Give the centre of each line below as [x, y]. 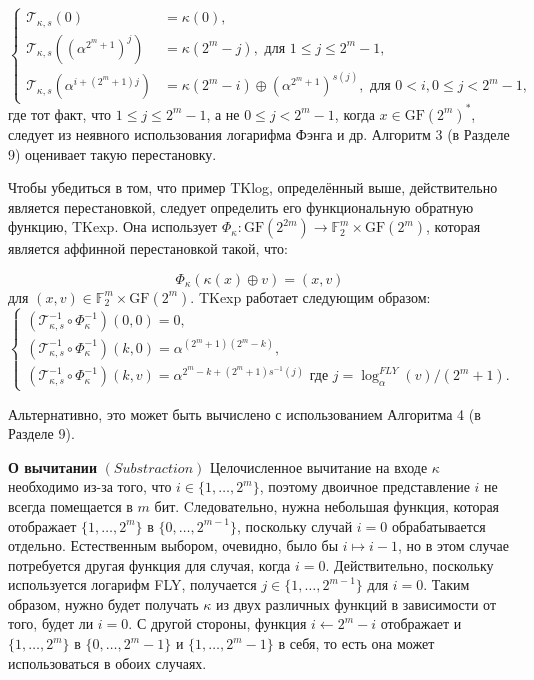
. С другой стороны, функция [217, 623]
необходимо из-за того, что [90, 486]
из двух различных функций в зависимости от [356, 603]
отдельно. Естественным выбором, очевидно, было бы [173, 545]
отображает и [421, 623]
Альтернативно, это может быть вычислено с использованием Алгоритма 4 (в [244, 413]
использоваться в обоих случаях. [107, 662]
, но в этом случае [453, 545]
